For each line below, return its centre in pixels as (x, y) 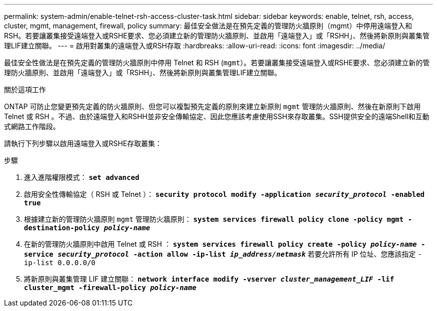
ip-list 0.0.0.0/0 (60, 263)
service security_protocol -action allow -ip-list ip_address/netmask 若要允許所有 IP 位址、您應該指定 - (223, 254)
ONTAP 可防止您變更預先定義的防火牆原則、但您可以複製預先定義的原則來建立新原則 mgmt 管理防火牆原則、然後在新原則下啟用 (213, 106)
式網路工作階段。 (32, 126)
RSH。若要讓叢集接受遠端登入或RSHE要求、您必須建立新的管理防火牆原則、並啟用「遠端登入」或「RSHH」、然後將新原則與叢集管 (217, 36)
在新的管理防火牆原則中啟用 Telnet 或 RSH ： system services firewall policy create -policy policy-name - (225, 244)
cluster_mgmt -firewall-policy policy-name (110, 288)
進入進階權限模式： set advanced (82, 177)
